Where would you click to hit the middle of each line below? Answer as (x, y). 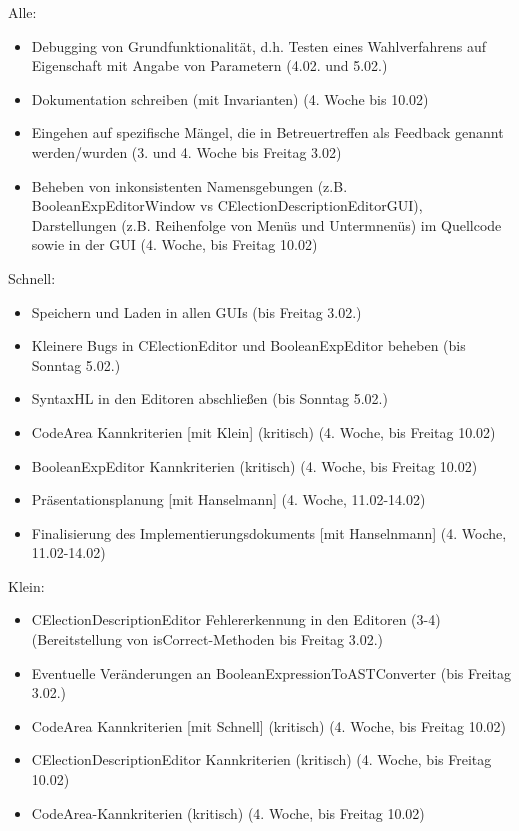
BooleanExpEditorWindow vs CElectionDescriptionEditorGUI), (227, 205)
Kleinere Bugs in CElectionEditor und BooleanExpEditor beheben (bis (248, 345)
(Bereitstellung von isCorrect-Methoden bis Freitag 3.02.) (207, 639)
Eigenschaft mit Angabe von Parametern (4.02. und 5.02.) (209, 65)
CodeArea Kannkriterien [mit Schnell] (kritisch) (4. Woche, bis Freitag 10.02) (269, 725)
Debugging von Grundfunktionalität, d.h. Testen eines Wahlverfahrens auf (258, 45)
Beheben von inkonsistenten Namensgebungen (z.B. (189, 185)
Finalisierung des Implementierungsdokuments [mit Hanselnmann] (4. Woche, (269, 532)
